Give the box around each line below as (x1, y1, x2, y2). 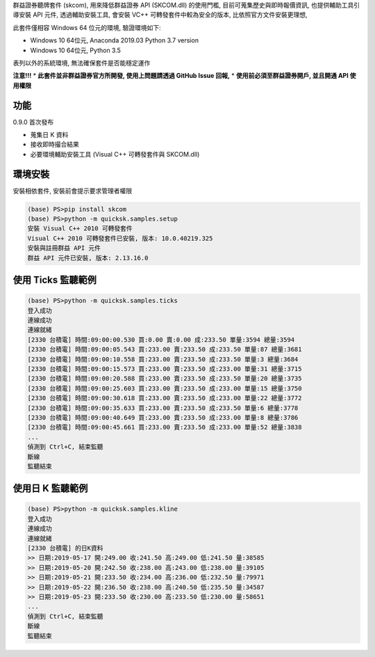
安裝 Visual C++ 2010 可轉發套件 (27, 225, 133, 232)
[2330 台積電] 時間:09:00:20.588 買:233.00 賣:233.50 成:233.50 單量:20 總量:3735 (27, 374, 302, 383)
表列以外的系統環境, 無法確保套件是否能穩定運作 (12, 58, 151, 67)
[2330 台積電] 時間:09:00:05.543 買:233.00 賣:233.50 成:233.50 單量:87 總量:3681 (27, 345, 302, 354)
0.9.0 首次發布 (12, 118, 54, 126)
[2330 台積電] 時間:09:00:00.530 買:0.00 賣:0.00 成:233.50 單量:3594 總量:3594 (27, 335, 295, 344)
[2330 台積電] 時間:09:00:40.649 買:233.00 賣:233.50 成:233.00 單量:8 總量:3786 (27, 413, 299, 421)
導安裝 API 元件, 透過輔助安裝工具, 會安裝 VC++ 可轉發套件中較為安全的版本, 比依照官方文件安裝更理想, (12, 10, 308, 19)
